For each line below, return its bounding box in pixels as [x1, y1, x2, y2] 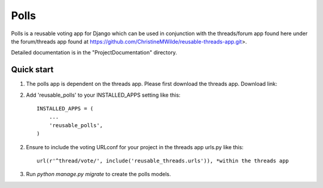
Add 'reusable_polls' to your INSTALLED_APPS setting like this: [26, 91, 181, 98]
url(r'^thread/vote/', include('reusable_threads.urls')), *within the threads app [36, 157, 290, 164]
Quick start [11, 64, 54, 75]
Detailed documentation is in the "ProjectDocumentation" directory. [11, 49, 178, 56]
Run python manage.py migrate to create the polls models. [26, 171, 171, 178]
